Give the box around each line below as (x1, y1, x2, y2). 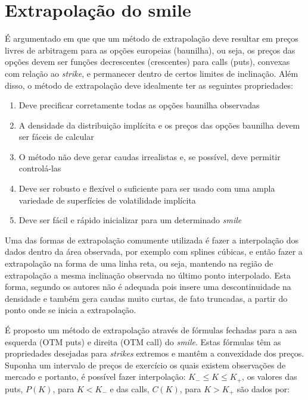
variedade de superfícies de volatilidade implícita (18, 193, 196, 206)
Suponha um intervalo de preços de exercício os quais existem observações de (5, 358, 286, 371)
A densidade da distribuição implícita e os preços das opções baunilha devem (18, 118, 300, 131)
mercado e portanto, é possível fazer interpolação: (5, 370, 186, 383)
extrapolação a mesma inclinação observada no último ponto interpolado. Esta (5, 268, 291, 281)
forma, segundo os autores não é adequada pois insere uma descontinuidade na (5, 280, 291, 293)
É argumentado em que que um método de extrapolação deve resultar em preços (5, 32, 298, 45)
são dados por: (237, 382, 290, 395)
